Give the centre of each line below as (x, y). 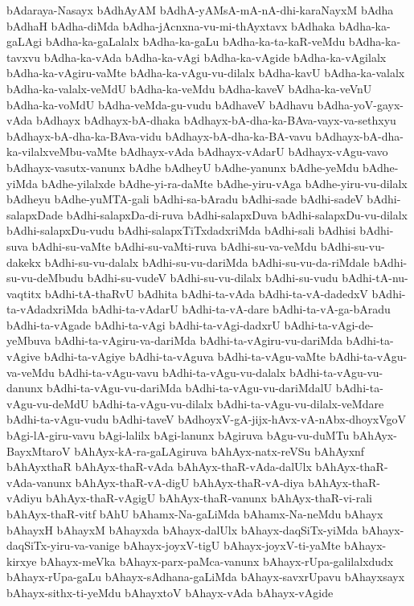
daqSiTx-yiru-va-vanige (63, 545)
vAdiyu (25, 498)
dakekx (24, 262)
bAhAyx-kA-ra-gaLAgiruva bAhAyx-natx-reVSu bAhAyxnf (219, 450)
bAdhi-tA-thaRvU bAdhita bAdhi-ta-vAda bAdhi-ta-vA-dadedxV (206, 293)
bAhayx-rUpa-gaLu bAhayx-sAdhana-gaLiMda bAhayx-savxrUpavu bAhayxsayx (206, 577)
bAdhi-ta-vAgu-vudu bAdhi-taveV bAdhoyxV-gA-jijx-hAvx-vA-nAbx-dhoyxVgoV (207, 419)
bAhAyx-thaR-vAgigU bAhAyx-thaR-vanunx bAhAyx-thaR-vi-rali (209, 498)
